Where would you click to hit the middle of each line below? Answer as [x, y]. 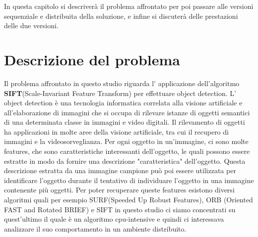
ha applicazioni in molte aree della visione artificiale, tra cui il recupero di [116, 131]
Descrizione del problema [92, 59]
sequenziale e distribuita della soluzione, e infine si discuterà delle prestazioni [121, 16]
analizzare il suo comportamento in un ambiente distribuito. [95, 228]
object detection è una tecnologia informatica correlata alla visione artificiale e [123, 103]
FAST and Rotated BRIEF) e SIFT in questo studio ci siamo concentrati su [120, 209]
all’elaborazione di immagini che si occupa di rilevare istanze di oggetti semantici [127, 112]
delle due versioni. [31, 25]
